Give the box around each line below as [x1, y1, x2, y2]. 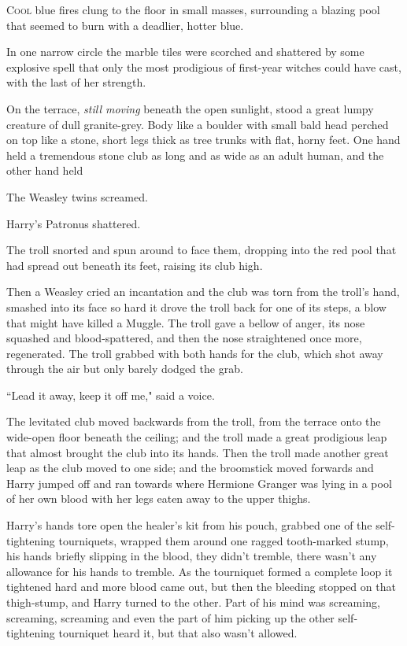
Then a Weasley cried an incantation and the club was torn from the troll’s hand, [6, 283, 400, 300]
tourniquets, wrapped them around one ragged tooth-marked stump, [58, 532, 389, 548]
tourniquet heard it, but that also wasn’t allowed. [58, 625, 298, 641]
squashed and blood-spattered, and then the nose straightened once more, [6, 330, 362, 346]
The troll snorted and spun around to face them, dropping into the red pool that [6, 242, 397, 258]
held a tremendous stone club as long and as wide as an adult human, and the [6, 146, 384, 163]
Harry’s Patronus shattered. [6, 215, 141, 231]
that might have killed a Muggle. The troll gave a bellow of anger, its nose [6, 314, 365, 330]
